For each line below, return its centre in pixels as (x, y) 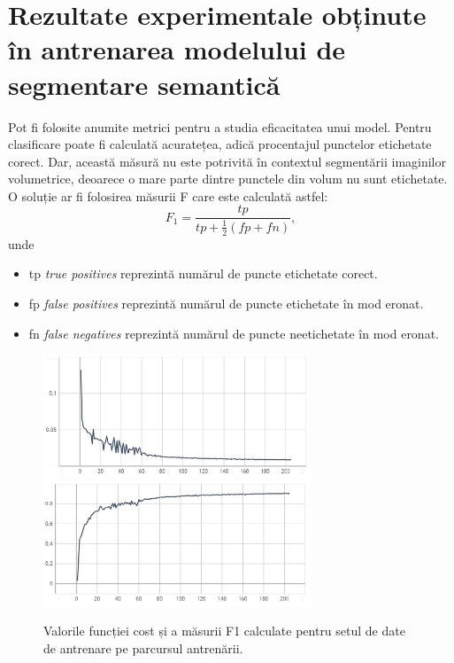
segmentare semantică (144, 84)
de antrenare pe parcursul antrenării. (143, 647)
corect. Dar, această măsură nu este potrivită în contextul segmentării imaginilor (227, 161)
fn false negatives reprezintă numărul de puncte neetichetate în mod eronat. (234, 333)
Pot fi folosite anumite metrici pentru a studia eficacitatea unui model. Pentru (220, 126)
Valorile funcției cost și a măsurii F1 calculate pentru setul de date (224, 630)
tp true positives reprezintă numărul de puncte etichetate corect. (203, 273)
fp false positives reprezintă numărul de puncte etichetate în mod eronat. (226, 303)
